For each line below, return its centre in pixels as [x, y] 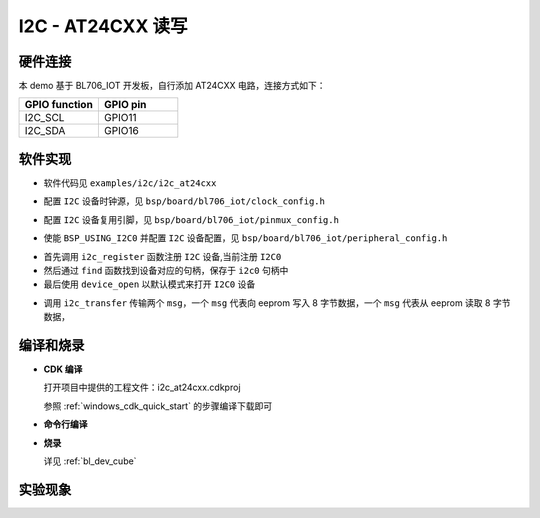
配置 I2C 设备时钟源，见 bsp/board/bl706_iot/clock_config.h [184, 201]
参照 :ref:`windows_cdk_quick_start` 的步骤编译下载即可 [158, 406]
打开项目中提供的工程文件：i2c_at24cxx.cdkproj [142, 387]
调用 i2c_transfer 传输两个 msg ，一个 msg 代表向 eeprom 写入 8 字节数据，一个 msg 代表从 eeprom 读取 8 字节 [277, 302]
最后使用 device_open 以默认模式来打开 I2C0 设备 [149, 284]
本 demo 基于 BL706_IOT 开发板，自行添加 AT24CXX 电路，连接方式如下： [172, 86]
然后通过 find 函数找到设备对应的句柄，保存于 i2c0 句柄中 [166, 270]
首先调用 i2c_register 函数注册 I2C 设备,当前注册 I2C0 [162, 256]
